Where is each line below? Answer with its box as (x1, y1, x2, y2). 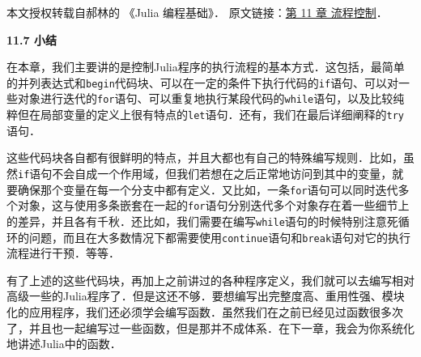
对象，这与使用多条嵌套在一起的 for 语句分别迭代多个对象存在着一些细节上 (17, 197, 410, 214)
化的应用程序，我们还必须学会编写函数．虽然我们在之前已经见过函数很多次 (6, 304, 403, 320)
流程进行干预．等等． (6, 244, 120, 261)
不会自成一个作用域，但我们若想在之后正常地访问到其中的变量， (52, 164, 393, 181)
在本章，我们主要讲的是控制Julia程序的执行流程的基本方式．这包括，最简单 (6, 58, 405, 75)
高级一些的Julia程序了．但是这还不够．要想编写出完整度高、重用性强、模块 (6, 287, 405, 304)
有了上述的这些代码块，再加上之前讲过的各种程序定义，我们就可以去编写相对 (6, 271, 415, 288)
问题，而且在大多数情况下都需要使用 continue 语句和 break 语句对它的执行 (28, 228, 411, 245)
